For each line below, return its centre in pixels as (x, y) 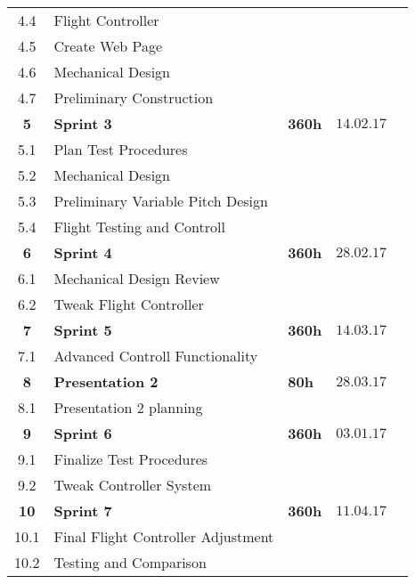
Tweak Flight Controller (129, 304)
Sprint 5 (83, 330)
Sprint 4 (83, 252)
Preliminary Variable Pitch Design (161, 201)
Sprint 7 (83, 511)
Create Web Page (108, 46)
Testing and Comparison (130, 562)
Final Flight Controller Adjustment (164, 536)
